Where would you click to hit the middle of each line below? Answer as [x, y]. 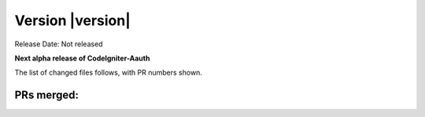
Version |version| [73, 20]
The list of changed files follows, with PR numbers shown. [108, 73]
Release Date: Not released [59, 44]
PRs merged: [46, 95]
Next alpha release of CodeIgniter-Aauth [82, 58]
